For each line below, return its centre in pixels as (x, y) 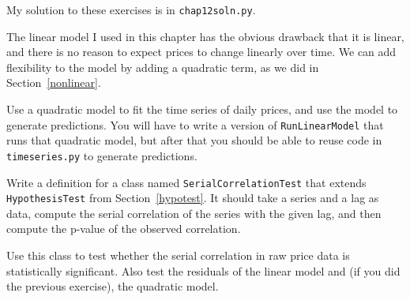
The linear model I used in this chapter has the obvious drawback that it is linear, (205, 36)
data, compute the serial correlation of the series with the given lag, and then (194, 213)
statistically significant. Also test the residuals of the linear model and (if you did (203, 270)
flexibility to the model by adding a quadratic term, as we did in (163, 67)
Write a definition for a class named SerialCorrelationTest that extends (186, 182)
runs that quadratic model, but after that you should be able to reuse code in (194, 140)
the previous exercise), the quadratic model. (113, 286)
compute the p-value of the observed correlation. (124, 229)
